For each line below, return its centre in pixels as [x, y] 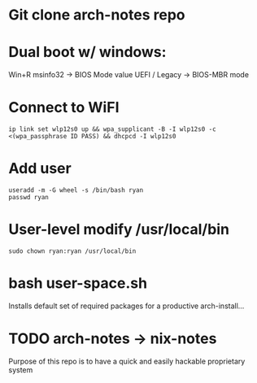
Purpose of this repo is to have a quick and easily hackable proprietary [127, 361]
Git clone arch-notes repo [97, 15]
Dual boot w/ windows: [87, 52]
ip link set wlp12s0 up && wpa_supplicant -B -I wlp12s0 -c [113, 129]
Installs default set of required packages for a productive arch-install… [126, 306]
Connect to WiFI [64, 108]
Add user [40, 169]
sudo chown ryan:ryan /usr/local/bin [72, 251]
